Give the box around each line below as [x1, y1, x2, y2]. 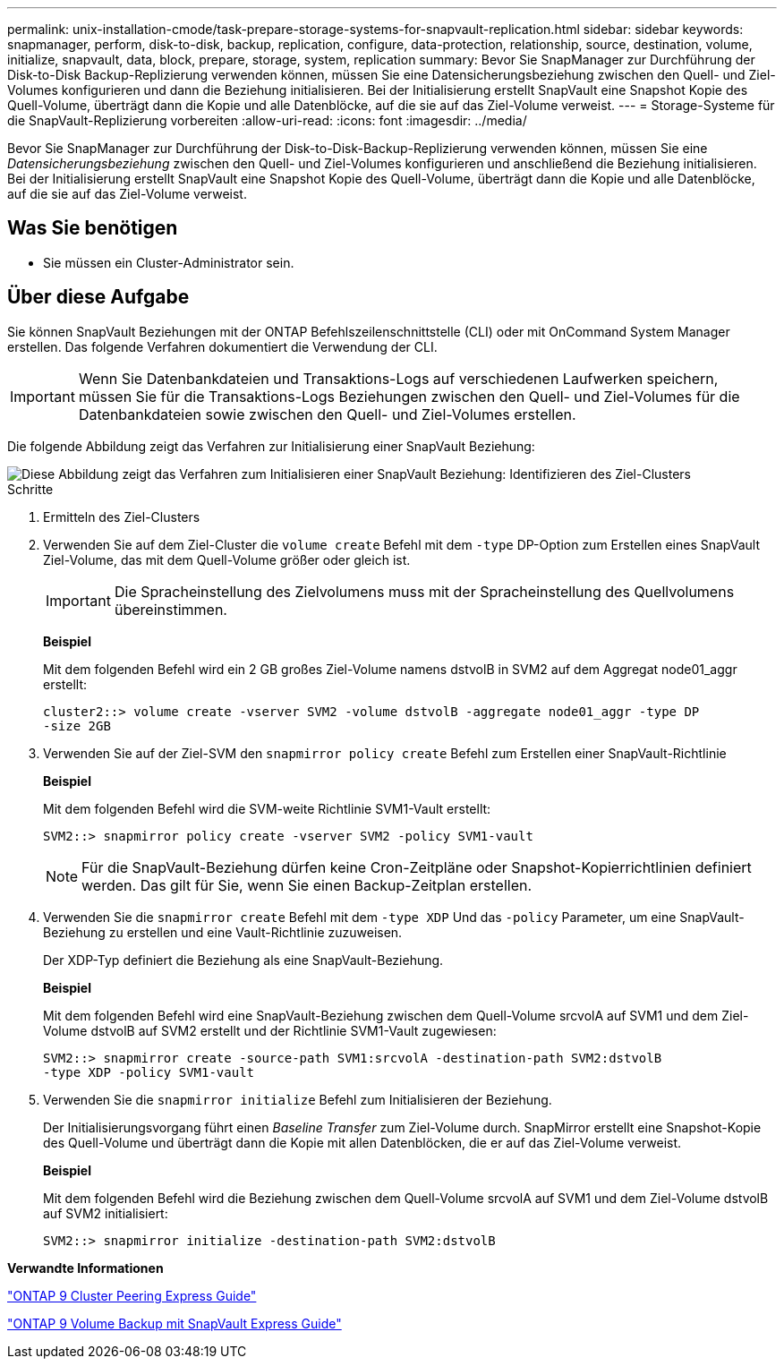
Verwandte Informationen [7, 1259, 164, 1276]
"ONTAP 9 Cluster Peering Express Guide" [7, 1287, 257, 1303]
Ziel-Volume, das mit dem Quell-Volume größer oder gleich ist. [43, 551, 411, 568]
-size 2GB [43, 718, 111, 733]
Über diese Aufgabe [7, 286, 190, 309]
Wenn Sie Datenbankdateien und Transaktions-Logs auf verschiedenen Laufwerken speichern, [78, 369, 719, 388]
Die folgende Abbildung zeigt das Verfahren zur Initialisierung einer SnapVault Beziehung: [7, 438, 535, 454]
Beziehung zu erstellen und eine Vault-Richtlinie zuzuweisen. [43, 924, 403, 940]
